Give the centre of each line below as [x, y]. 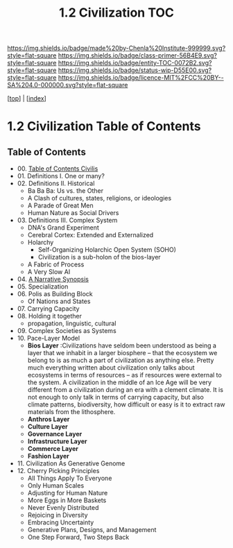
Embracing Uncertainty [61, 522]
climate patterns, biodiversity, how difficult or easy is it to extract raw [126, 404]
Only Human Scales [56, 486]
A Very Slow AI [49, 272]
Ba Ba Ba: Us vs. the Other [66, 191]
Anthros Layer [49, 419]
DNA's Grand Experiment [63, 228]
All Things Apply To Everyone [70, 478]
